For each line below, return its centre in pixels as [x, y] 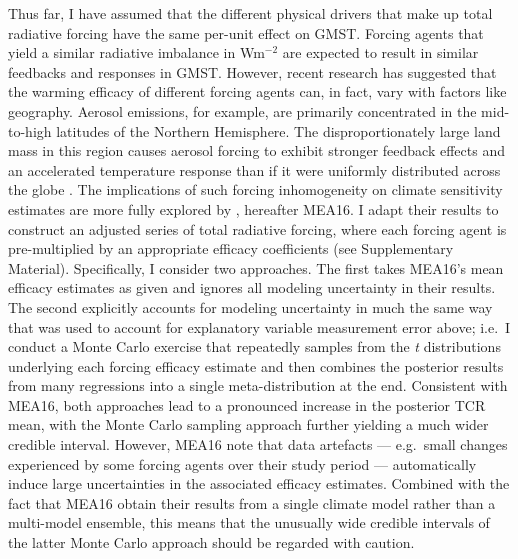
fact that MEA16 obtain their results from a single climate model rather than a [252, 502]
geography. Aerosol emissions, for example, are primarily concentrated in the [242, 110]
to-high [30, 130]
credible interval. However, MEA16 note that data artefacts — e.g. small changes [258, 444]
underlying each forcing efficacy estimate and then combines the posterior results [256, 365]
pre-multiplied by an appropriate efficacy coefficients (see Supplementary [231, 248]
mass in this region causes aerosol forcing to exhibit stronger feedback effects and [256, 150]
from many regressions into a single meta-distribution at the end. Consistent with [258, 385]
